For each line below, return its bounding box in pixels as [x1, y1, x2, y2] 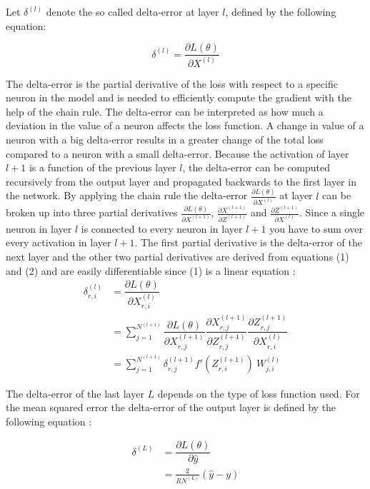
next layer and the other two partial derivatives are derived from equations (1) [6, 248, 349, 263]
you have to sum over [269, 221, 363, 236]
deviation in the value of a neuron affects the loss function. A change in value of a [6, 118, 364, 133]
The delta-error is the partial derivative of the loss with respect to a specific [6, 76, 338, 91]
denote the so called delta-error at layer [46, 4, 219, 19]
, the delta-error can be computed [182, 160, 331, 175]
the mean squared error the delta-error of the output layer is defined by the [6, 400, 336, 415]
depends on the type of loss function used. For [157, 385, 360, 400]
